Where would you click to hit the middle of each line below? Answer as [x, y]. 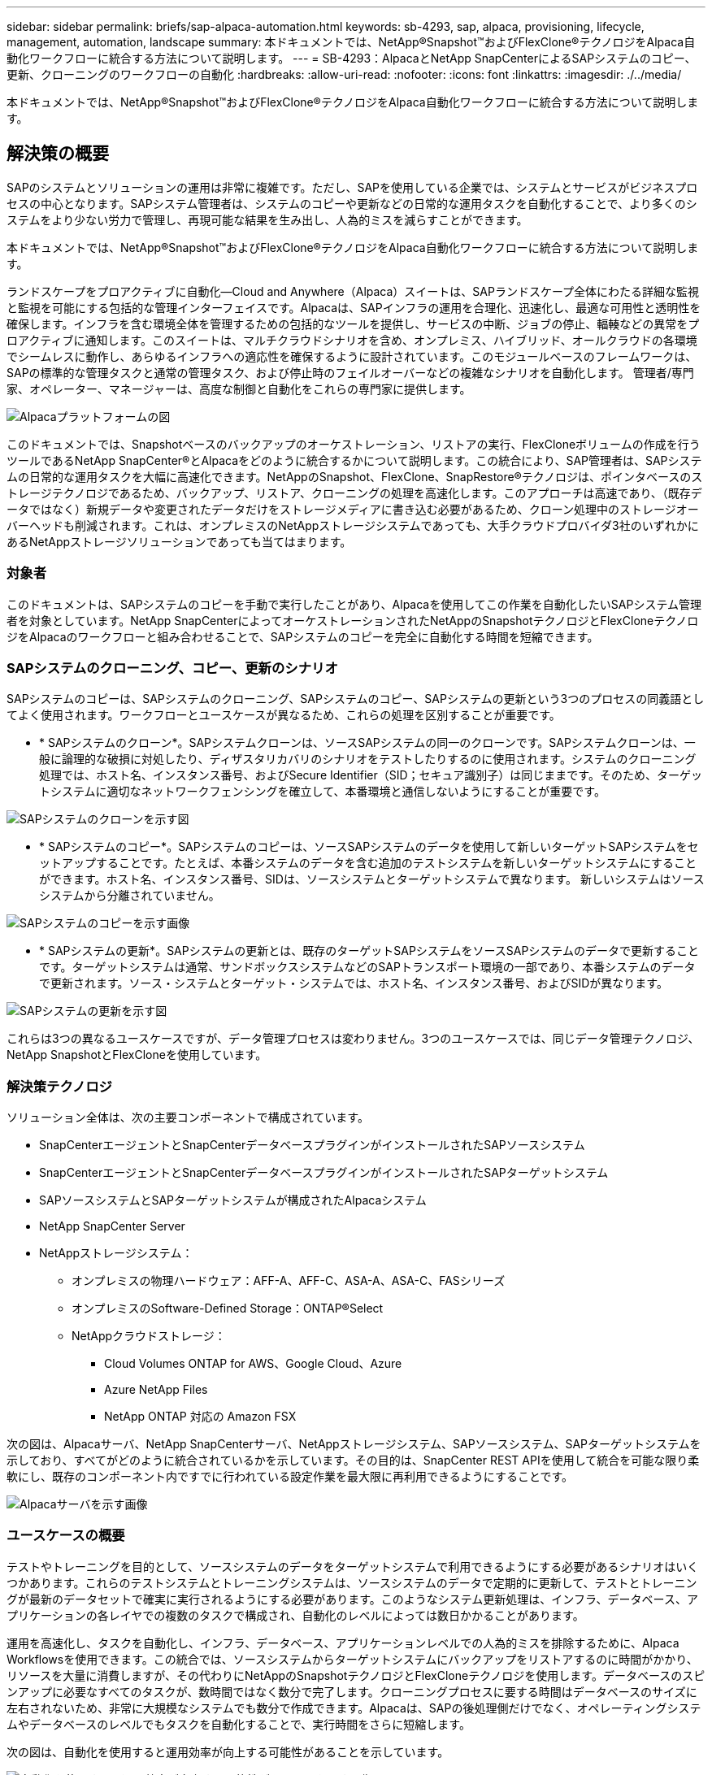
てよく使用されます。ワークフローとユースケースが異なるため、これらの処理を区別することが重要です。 [284, 715]
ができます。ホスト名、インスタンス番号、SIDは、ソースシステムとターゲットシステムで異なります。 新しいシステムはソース [372, 879]
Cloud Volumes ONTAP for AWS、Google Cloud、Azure [253, 1364]
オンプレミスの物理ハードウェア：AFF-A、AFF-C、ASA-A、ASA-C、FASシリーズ [289, 1281]
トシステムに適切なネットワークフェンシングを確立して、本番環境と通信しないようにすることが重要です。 [322, 792]
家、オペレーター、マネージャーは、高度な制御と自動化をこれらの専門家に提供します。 [239, 388]
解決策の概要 [58, 154]
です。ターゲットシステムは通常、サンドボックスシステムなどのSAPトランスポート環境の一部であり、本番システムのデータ [367, 967]
